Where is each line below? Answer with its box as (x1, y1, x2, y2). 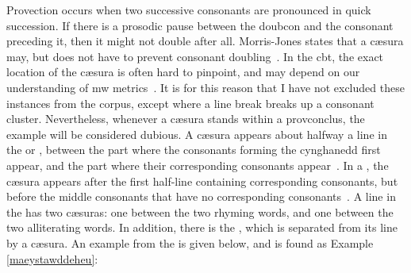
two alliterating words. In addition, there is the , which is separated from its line (6, 219, 398, 236)
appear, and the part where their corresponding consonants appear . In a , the (6, 156, 389, 173)
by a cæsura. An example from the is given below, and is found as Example (6, 234, 374, 251)
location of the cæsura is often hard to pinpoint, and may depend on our (6, 63, 360, 80)
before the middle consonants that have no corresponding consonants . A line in (6, 188, 396, 205)
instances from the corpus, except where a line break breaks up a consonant (6, 94, 375, 111)
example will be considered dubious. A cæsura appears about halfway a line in (6, 125, 387, 142)
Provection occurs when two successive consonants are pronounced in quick (6, 2, 371, 17)
